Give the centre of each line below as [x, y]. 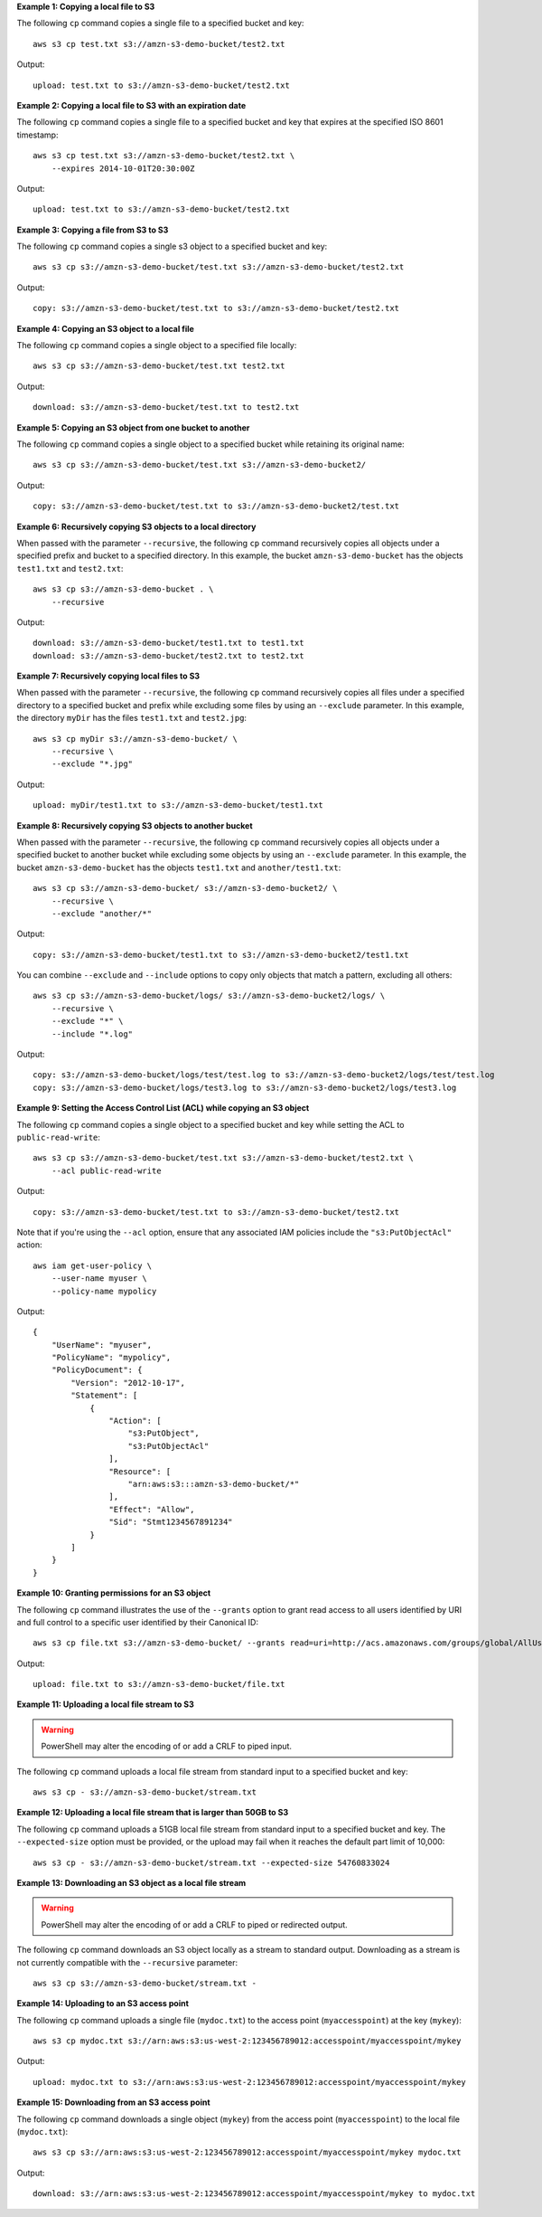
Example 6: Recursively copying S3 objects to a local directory [136, 526]
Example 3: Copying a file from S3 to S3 [93, 230]
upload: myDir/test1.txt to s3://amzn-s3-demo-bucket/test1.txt [178, 805]
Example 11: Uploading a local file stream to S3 [105, 1704]
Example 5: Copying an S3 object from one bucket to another [133, 427]
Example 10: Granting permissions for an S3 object [114, 1593]
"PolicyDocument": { [97, 1370]
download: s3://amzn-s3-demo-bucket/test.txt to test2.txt [166, 407]
